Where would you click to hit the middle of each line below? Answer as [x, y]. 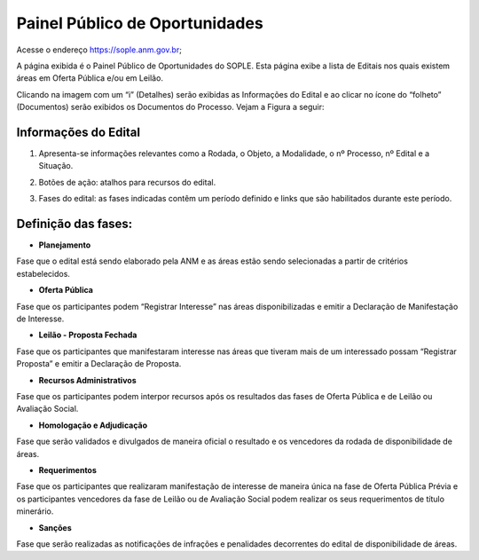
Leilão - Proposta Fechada [88, 335]
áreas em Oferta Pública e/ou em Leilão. [90, 78]
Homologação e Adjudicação [93, 425]
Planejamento [65, 245]
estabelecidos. [43, 273]
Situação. [56, 166]
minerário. [35, 511]
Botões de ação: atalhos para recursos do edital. [127, 182]
